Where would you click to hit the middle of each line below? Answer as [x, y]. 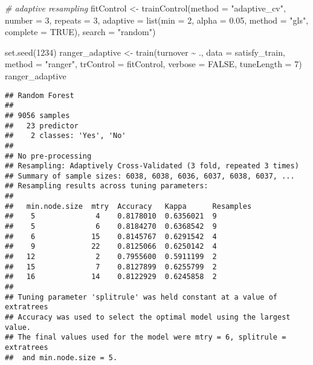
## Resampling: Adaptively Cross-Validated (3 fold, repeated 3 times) [152, 166]
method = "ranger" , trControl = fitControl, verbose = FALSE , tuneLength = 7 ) [153, 64]
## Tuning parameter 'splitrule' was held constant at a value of [141, 297]
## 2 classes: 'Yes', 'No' [66, 136]
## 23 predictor [42, 126]
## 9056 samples [37, 115]
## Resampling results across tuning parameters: [107, 186]
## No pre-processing [48, 156]
